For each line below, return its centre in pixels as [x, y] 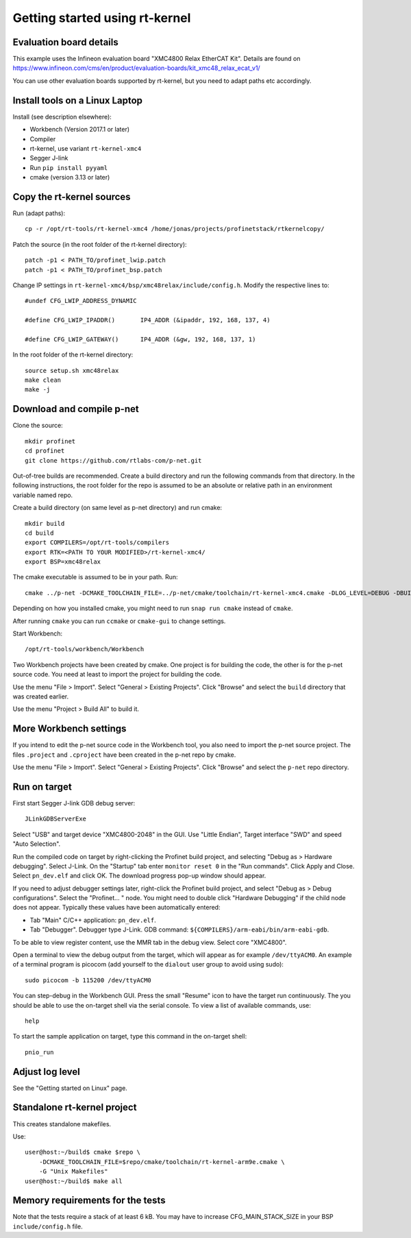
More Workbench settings [70, 729]
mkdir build [45, 523]
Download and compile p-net [76, 409]
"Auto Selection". [37, 844]
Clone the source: [38, 426]
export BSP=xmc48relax [63, 562]
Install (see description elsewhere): [62, 117]
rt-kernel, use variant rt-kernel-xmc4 [86, 148]
